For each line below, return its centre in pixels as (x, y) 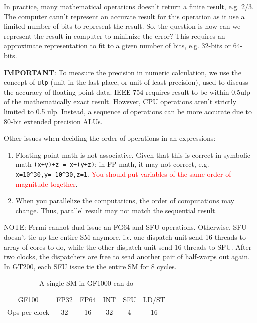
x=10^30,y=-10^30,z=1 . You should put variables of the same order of (123, 174)
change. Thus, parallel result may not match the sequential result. (116, 210)
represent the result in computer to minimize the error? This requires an (115, 36)
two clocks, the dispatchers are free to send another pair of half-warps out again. (127, 256)
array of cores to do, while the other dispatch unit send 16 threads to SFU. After (128, 246)
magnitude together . (47, 184)
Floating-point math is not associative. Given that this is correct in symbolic (133, 154)
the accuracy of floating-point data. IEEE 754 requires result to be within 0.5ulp (127, 91)
